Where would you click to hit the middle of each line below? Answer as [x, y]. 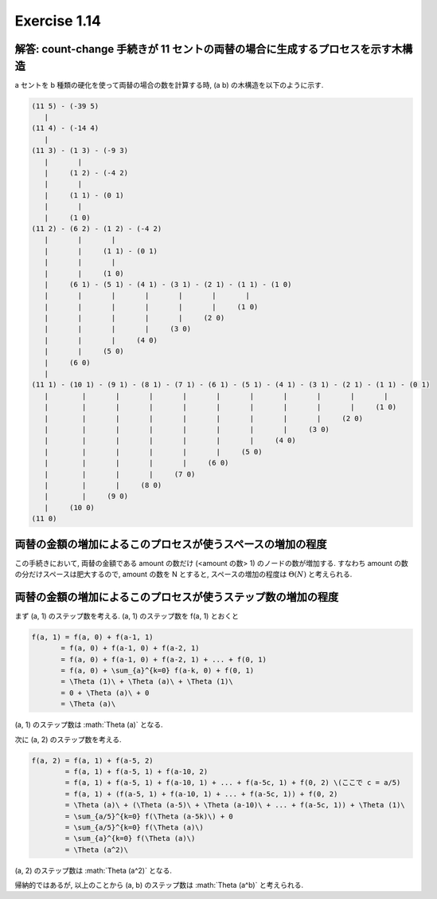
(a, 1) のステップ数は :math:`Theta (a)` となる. [89, 724]
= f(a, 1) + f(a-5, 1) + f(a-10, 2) [137, 771]
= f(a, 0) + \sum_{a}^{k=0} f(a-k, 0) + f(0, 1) [158, 671]
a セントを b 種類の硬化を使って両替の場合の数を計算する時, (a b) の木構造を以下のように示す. [169, 84]
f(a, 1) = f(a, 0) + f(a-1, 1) [93, 637]
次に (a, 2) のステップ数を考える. [68, 739]
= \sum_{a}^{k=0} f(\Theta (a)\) [130, 838]
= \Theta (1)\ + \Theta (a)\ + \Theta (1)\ [147, 682]
